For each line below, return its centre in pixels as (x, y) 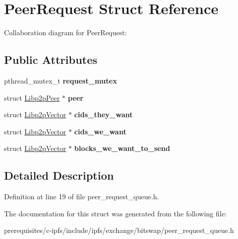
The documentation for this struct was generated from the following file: (115, 213)
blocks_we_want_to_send (122, 148)
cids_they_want (103, 114)
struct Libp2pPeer (32, 97)
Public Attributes (51, 60)
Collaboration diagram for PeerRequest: (66, 32)
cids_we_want (100, 131)
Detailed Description (59, 175)
